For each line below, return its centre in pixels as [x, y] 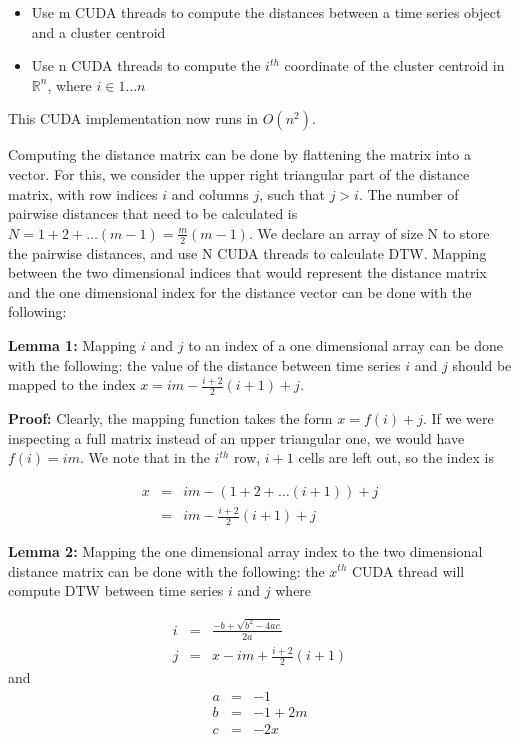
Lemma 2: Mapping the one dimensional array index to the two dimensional [245, 550]
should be [482, 364]
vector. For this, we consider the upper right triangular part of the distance [239, 173]
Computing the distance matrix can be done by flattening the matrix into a [239, 154]
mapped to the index [72, 384]
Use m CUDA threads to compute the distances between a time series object [266, 12]
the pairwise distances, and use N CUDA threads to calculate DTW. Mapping [247, 252]
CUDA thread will [408, 570]
